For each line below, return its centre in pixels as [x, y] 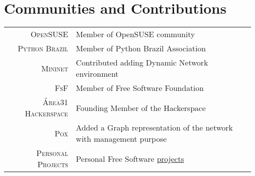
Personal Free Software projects [130, 158]
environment [97, 74]
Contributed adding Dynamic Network [142, 63]
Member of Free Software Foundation [140, 88]
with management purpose [121, 139]
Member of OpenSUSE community [135, 34]
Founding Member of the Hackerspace [141, 108]
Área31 [55, 102]
